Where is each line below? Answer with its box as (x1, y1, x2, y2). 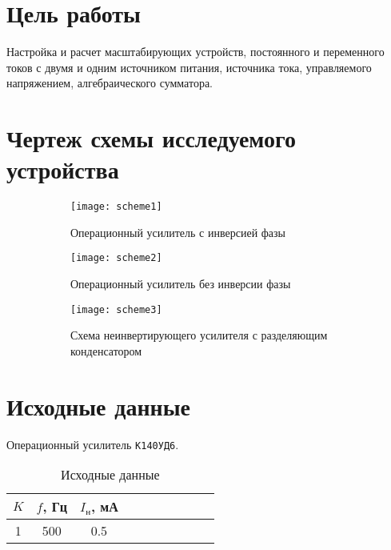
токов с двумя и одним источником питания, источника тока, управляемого (6, 58, 372, 75)
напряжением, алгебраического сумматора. (6, 74, 213, 91)
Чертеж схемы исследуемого (6, 122, 297, 155)
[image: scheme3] (70, 303, 162, 315)
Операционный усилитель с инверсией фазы (70, 223, 286, 240)
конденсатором (70, 342, 142, 359)
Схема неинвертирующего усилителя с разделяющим (70, 327, 328, 343)
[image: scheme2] (70, 252, 162, 264)
